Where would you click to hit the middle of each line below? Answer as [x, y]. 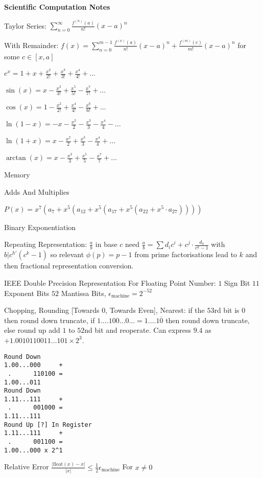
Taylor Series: [25, 25]
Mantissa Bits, [83, 293]
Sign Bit [237, 282]
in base [106, 244]
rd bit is [227, 310]
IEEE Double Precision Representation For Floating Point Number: [110, 282]
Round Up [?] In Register [48, 425]
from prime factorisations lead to [186, 254]
